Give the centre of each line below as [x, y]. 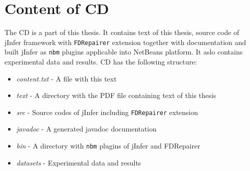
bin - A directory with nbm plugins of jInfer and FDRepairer [108, 146]
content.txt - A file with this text [66, 78]
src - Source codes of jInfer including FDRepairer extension [107, 112]
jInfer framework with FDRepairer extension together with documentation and [126, 42]
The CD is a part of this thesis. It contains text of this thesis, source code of [122, 32]
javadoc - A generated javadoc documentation [86, 129]
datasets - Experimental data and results [79, 162]
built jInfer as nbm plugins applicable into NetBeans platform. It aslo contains [124, 52]
